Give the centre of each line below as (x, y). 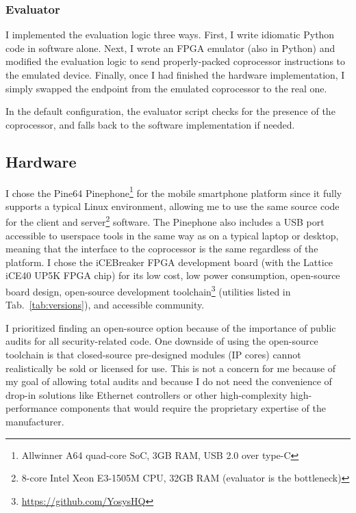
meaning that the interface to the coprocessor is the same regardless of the (162, 249)
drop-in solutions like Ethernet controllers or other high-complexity (147, 394)
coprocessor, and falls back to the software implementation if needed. (150, 124)
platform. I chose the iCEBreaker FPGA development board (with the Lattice (169, 262)
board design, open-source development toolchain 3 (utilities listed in (148, 290)
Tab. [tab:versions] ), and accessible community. (105, 305)
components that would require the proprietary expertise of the (193, 408)
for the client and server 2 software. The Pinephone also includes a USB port (165, 221)
